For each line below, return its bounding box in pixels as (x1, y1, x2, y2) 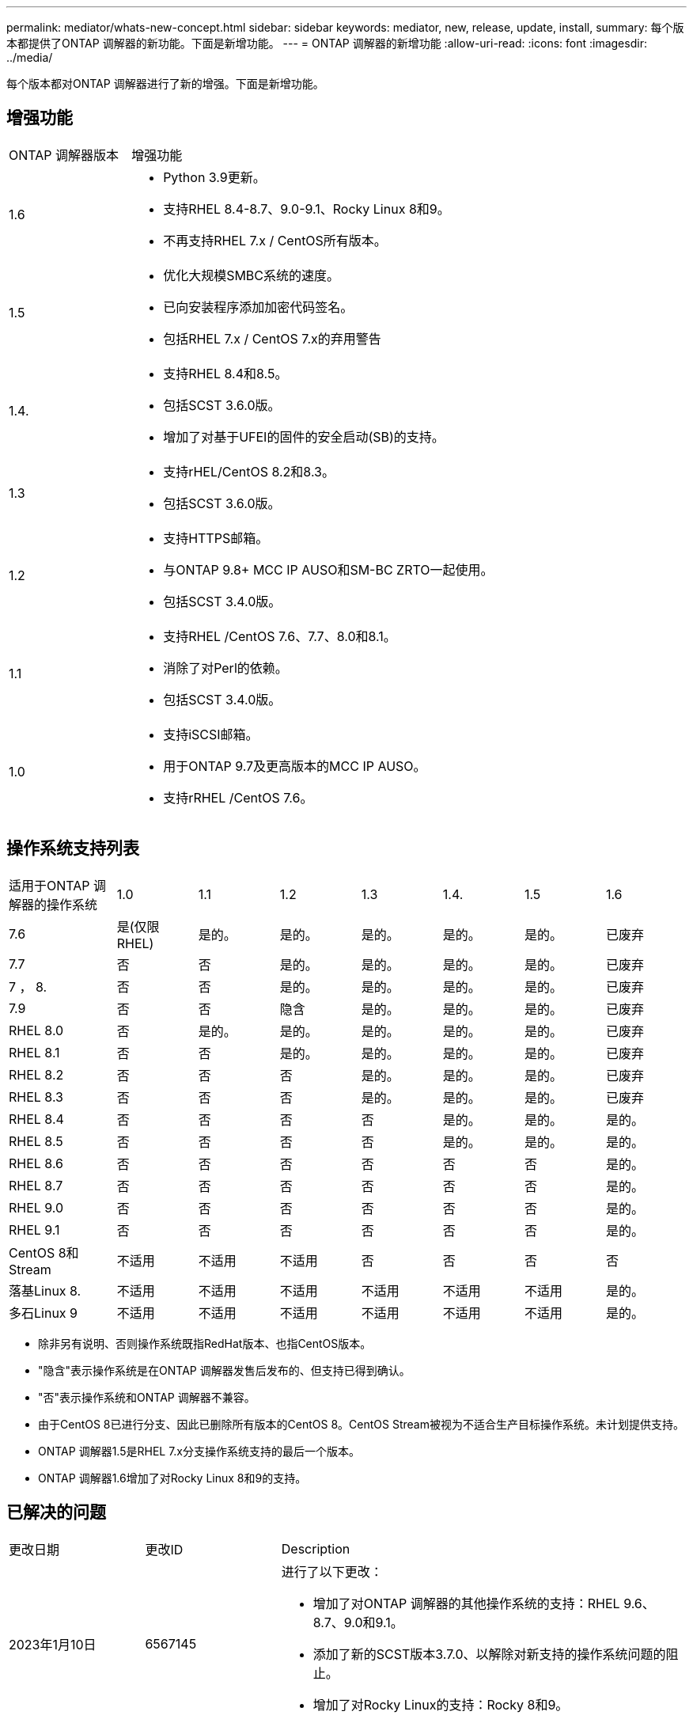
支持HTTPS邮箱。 (163, 529, 269, 546)
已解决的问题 (6, 1502, 106, 1523)
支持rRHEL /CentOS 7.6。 (163, 789, 313, 806)
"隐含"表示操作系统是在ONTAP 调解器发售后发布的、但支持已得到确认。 (38, 1363, 411, 1377)
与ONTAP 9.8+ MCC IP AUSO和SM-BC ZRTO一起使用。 (163, 561, 494, 578)
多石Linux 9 (9, 1304, 78, 1321)
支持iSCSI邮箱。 (163, 726, 259, 742)
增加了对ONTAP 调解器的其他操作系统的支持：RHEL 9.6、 (312, 1595, 655, 1611)
